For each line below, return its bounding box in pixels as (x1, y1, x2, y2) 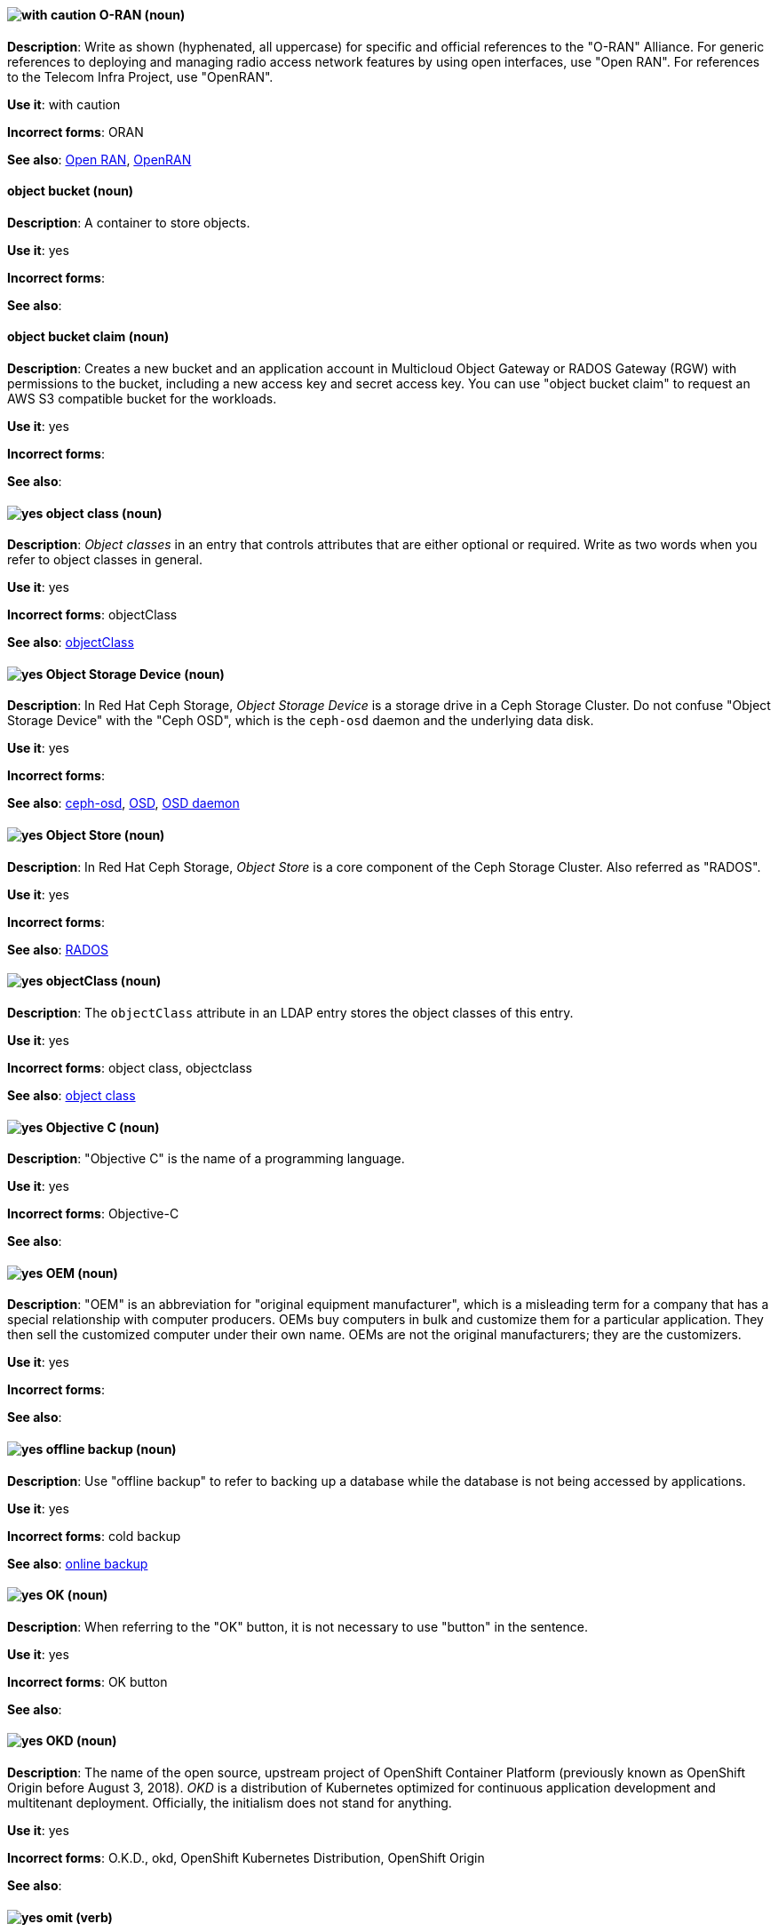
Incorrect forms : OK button (7, 1673, 168, 1689)
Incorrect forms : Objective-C (7, 1206, 179, 1222)
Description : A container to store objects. (7, 214, 250, 230)
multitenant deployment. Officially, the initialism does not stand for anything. (7, 1795, 452, 1811)
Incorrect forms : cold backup (7, 1528, 181, 1544)
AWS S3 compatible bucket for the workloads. (7, 391, 277, 407)
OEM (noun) (45, 1265, 118, 1281)
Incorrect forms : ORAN (7, 124, 144, 140)
